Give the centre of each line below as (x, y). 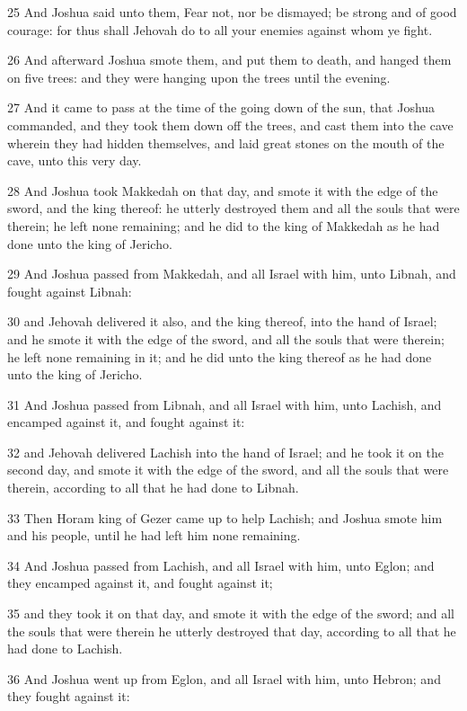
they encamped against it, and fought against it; (140, 583)
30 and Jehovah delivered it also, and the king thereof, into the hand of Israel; (222, 321)
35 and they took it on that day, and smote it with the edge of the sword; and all (231, 613)
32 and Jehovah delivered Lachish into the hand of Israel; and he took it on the (225, 452)
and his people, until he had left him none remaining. (154, 535)
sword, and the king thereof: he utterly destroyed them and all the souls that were (233, 208)
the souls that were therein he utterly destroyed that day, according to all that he (232, 631)
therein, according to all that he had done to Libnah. (153, 488)
